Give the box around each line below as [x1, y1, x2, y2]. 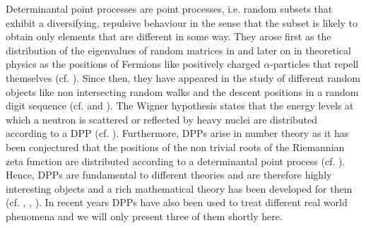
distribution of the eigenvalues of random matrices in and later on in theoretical [6, 42, 351, 57]
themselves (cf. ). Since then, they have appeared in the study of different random [6, 70, 361, 85]
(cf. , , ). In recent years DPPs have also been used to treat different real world [6, 195, 348, 210]
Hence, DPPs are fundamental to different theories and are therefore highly [6, 167, 332, 182]
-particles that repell [270, 56, 359, 71]
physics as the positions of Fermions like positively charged [6, 56, 261, 71]
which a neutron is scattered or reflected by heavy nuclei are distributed [6, 112, 318, 126]
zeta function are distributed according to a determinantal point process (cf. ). [6, 153, 346, 168]
